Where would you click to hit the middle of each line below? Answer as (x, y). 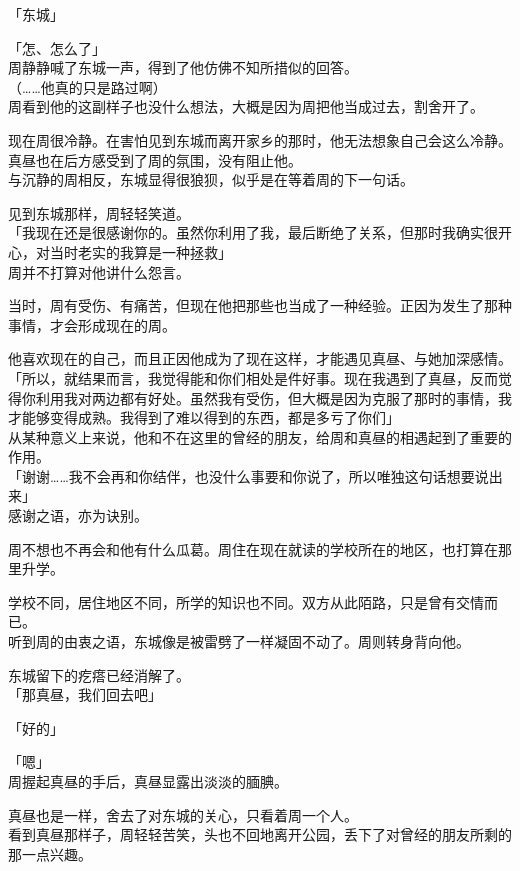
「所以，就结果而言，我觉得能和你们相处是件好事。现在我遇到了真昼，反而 (253, 377)
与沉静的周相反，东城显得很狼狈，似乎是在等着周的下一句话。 (211, 179)
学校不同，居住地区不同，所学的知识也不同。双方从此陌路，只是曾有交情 (246, 601)
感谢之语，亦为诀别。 (78, 515)
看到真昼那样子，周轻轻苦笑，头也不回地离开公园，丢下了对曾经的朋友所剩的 (260, 834)
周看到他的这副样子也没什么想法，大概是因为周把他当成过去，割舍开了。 (246, 106)
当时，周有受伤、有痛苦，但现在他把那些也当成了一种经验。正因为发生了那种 (260, 305)
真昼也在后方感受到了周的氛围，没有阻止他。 (155, 159)
